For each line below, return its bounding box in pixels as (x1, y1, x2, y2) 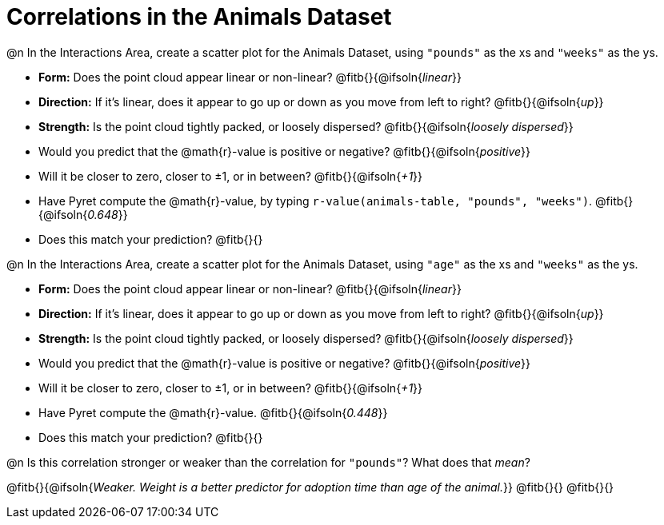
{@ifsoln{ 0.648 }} (38, 207, 128, 221)
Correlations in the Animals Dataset (6, 3, 392, 30)
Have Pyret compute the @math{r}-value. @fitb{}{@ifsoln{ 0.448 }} (38, 405, 388, 420)
